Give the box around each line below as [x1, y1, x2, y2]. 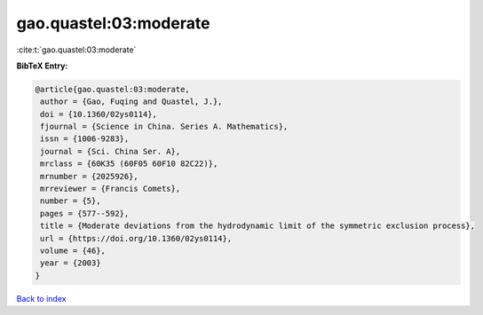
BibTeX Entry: [16, 60, 68, 71]
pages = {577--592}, [40, 209, 130, 218]
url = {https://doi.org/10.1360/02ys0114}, [40, 233, 233, 243]
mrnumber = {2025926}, [40, 171, 139, 181]
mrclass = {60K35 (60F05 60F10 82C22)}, [40, 159, 218, 169]
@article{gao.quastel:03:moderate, [35, 84, 190, 94]
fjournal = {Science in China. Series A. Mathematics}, [40, 122, 289, 132]
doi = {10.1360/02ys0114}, [40, 109, 157, 119]
